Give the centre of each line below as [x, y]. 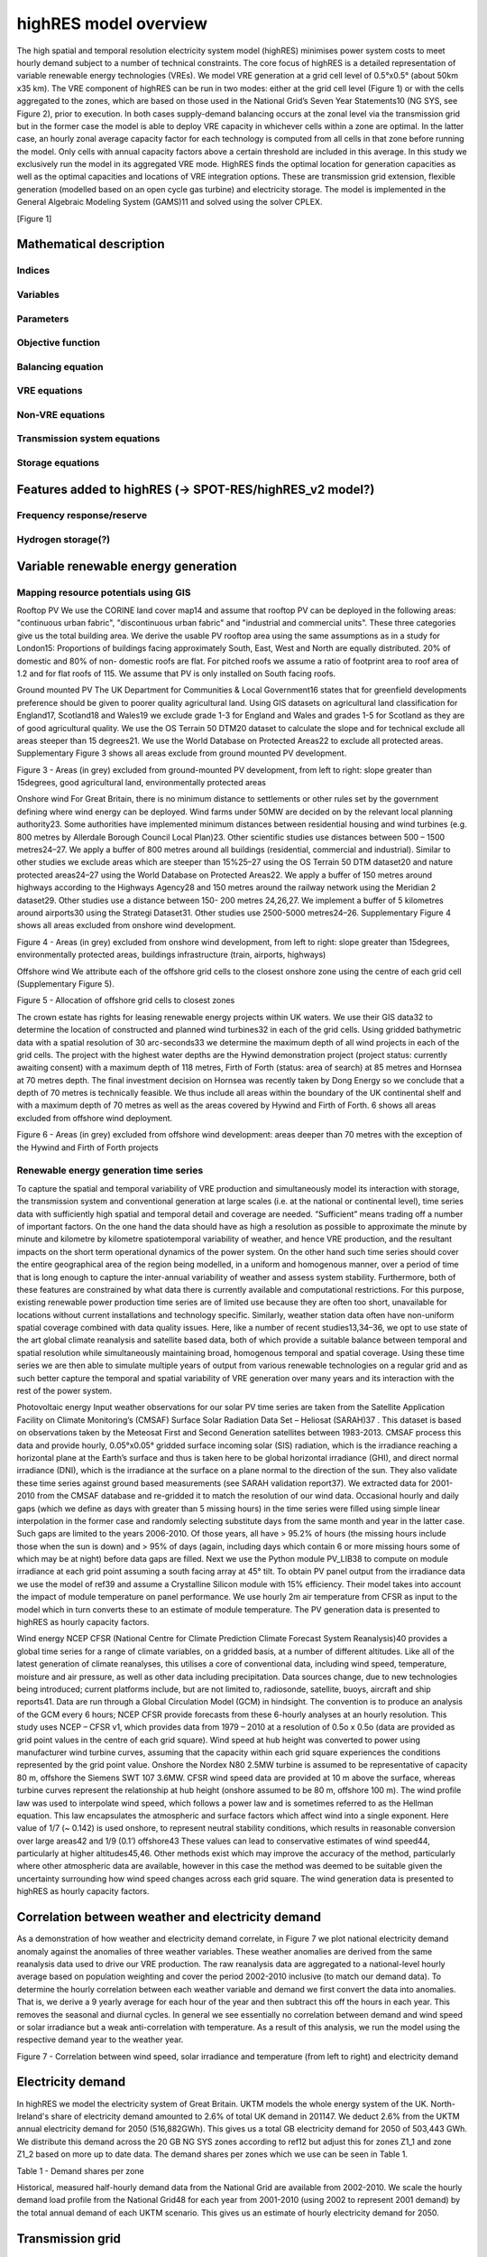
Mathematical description [91, 244]
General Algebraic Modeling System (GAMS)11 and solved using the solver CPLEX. [170, 202]
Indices [33, 271]
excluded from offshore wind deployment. [95, 1118]
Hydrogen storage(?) [64, 540]
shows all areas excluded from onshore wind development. [126, 925]
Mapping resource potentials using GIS [104, 592]
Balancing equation [60, 367]
